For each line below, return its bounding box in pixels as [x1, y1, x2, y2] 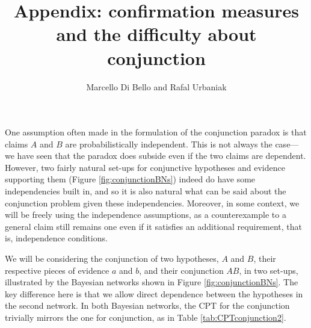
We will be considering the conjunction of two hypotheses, [5, 252, 219, 265]
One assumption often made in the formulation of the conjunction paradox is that [5, 126, 307, 138]
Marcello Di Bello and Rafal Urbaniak [86, 80, 227, 93]
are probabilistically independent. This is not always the [65, 137, 273, 150]
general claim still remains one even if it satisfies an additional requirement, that [5, 220, 303, 232]
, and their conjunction [139, 264, 224, 276]
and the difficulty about [56, 22, 257, 46]
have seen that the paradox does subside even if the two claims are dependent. [17, 149, 306, 162]
